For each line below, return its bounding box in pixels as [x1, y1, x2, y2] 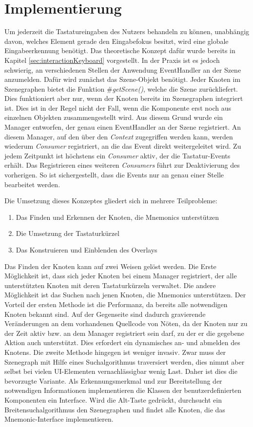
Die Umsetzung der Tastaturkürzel [16, 228, 119, 238]
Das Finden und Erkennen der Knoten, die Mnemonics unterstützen [16, 212, 219, 222]
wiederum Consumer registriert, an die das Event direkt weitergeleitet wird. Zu [4, 141, 241, 151]
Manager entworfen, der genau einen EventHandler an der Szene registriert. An [4, 122, 241, 132]
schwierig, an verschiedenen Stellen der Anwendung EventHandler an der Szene [4, 64, 241, 75]
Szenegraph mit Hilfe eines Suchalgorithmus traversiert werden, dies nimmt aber [4, 356, 245, 367]
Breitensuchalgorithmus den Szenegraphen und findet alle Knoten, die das [4, 404, 225, 414]
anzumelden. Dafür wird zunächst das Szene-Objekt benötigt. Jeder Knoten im [4, 74, 241, 84]
